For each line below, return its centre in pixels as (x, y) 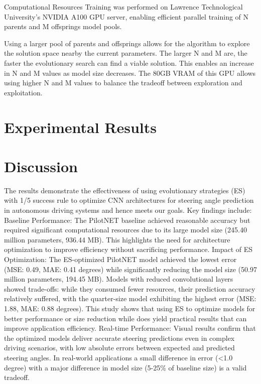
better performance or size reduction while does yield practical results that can (125, 318)
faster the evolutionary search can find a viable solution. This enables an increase (129, 62)
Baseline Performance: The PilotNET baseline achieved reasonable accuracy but (127, 220)
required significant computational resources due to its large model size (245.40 (125, 230)
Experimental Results (80, 127)
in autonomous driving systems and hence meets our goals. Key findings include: (128, 210)
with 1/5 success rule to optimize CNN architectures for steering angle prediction (129, 200)
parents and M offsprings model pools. (63, 26)
